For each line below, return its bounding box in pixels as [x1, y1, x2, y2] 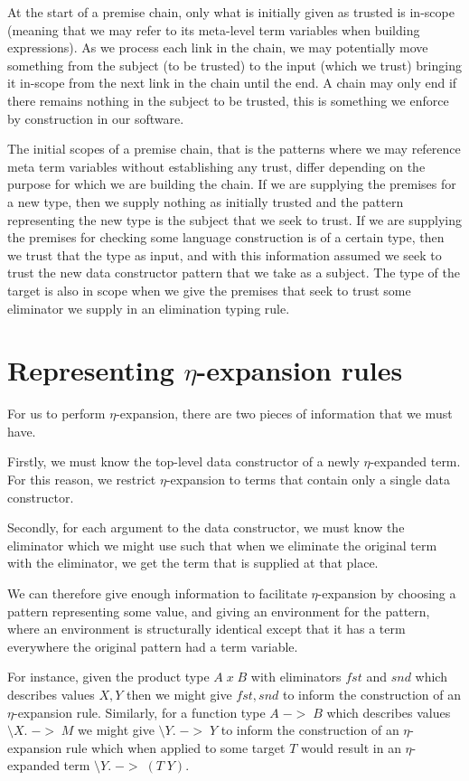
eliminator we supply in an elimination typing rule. [7, 298, 290, 317]
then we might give [127, 684, 232, 703]
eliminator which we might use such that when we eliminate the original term [7, 535, 437, 554]
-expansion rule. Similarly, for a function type [13, 702, 266, 721]
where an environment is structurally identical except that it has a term [7, 619, 406, 638]
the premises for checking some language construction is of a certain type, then [7, 228, 445, 247]
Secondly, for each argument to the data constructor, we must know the [7, 518, 405, 537]
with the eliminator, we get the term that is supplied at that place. [7, 553, 379, 572]
